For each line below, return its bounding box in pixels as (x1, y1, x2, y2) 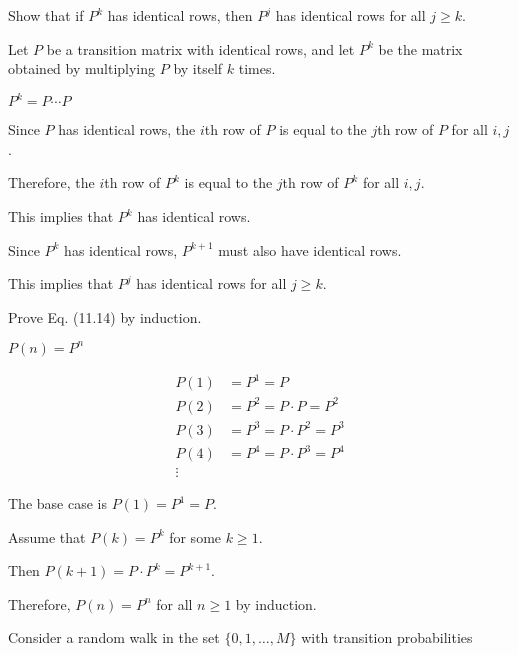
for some (169, 526, 222, 547)
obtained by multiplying (8, 58, 156, 79)
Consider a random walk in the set (8, 627, 220, 648)
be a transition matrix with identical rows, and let (46, 38, 355, 59)
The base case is (8, 493, 107, 514)
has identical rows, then (107, 5, 253, 25)
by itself (173, 58, 223, 79)
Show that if (8, 5, 84, 25)
